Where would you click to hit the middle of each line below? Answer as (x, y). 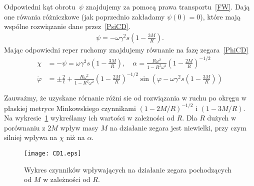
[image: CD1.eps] (53, 153)
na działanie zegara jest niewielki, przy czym (178, 127)
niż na (75, 137)
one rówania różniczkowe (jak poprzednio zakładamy (84, 16)
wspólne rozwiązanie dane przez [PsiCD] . (67, 26)
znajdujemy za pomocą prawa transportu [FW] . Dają (168, 6)
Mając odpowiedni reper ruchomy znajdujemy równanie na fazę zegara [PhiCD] (126, 49)
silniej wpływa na (31, 137)
